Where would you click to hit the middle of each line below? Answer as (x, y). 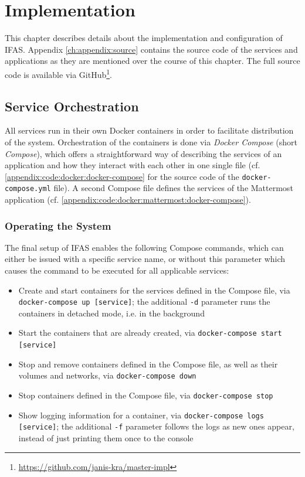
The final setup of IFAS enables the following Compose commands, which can (144, 247)
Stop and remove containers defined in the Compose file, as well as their (148, 364)
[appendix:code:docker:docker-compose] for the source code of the (122, 176)
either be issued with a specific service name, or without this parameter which (145, 259)
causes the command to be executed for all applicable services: (117, 270)
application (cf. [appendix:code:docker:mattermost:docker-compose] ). (128, 200)
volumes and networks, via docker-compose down (107, 375)
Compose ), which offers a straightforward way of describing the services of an (143, 153)
